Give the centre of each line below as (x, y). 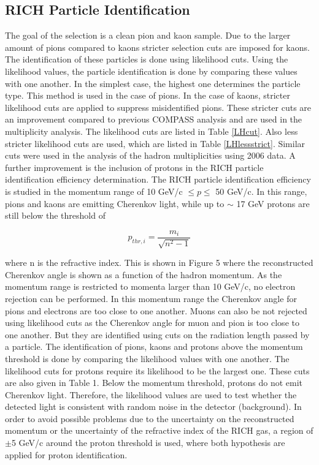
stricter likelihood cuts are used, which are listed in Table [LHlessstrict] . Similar (155, 143)
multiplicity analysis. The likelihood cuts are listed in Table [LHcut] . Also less (152, 131)
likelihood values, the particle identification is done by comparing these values (151, 71)
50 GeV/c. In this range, (261, 191)
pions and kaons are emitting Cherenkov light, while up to (115, 203)
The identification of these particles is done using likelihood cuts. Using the (147, 59)
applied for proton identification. (66, 454)
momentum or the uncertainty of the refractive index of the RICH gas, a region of (159, 430)
